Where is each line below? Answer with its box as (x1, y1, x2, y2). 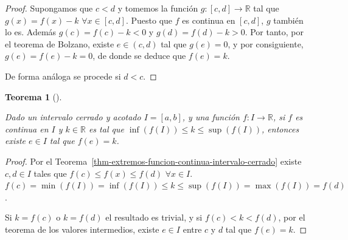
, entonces (262, 122, 299, 135)
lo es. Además (5, 26, 57, 38)
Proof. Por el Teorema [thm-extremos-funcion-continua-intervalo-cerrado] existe (5, 154, 302, 167)
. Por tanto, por (245, 26, 304, 38)
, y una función (182, 111, 240, 123)
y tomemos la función (117, 2, 198, 14)
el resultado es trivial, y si (105, 211, 203, 224)
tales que (33, 166, 67, 179)
